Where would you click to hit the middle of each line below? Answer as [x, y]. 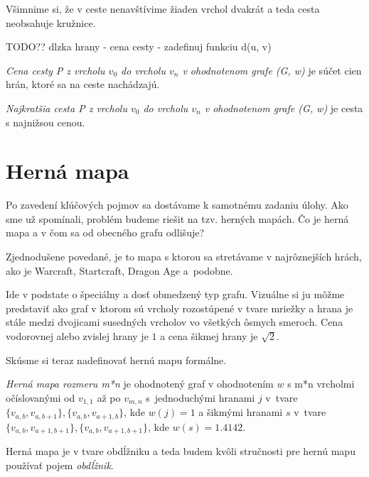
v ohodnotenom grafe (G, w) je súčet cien [272, 70]
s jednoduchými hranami [200, 397]
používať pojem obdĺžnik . [60, 465]
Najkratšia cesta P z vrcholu [66, 108]
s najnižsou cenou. [46, 122]
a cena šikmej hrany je [209, 336]
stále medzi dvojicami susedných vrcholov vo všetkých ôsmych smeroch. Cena [175, 322]
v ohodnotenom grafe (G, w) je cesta [284, 108]
